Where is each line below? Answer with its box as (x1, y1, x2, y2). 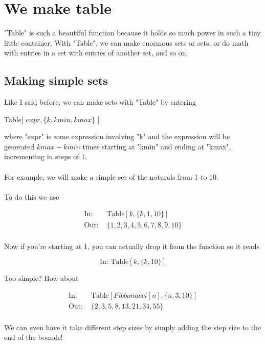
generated (4, 141, 35, 151)
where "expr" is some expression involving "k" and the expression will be (4, 131, 230, 142)
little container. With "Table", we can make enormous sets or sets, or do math (4, 37, 249, 48)
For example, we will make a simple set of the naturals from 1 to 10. (4, 171, 218, 182)
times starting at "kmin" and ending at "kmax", (82, 141, 231, 151)
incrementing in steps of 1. (4, 151, 87, 162)
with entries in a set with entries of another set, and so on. (4, 47, 188, 58)
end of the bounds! (4, 332, 63, 342)
